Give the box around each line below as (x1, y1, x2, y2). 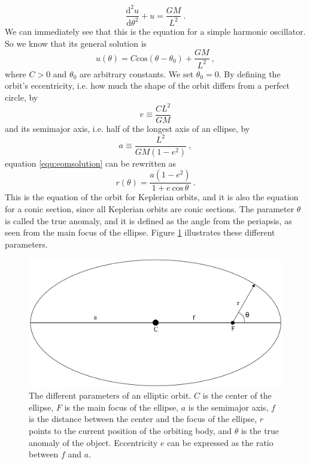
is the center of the (202, 389, 272, 402)
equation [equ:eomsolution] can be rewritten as (5, 156, 177, 169)
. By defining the (218, 67, 281, 80)
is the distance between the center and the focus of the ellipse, (29, 412, 257, 425)
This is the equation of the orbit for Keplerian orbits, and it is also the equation (5, 191, 299, 203)
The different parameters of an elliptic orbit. (29, 389, 192, 402)
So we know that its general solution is (5, 37, 147, 49)
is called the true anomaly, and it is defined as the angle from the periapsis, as (5, 214, 292, 227)
